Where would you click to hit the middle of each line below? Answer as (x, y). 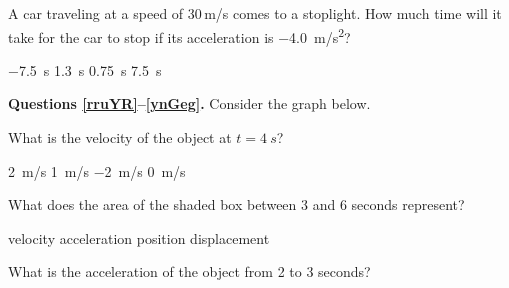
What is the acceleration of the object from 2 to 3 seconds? (189, 271)
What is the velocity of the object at (120, 137)
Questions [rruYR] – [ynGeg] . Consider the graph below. (189, 103)
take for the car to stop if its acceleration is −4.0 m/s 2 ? (179, 35)
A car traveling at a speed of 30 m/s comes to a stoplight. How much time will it (255, 13)
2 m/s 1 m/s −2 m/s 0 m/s (97, 170)
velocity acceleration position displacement (139, 237)
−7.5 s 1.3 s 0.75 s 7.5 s (85, 69)
